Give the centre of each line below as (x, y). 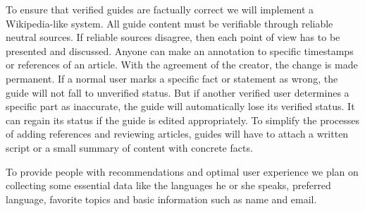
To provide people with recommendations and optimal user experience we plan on (182, 171)
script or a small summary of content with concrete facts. (129, 147)
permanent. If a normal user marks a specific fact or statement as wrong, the (172, 78)
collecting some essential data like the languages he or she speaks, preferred (168, 185)
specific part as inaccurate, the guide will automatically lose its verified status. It (180, 106)
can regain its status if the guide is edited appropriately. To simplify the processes (183, 120)
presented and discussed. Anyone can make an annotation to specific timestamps (180, 50)
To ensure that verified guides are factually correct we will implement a (160, 9)
